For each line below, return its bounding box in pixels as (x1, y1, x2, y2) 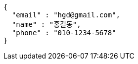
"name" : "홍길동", (11, 20, 81, 28)
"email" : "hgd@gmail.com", (11, 11, 121, 19)
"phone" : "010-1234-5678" (11, 29, 116, 37)
